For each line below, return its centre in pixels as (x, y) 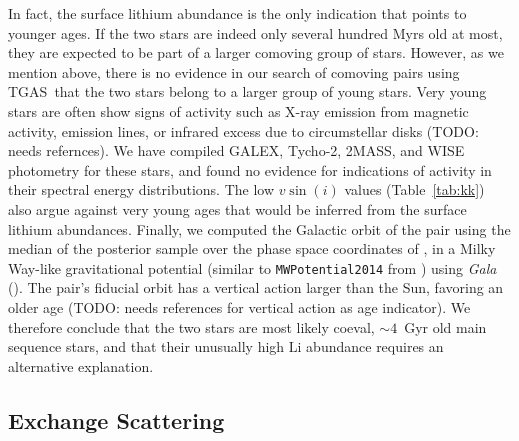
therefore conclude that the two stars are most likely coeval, (191, 326)
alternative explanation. (81, 365)
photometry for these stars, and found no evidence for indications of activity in (250, 169)
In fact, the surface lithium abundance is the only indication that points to (237, 13)
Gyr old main (445, 326)
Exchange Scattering (116, 419)
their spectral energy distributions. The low (141, 189)
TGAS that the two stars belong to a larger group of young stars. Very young (247, 91)
